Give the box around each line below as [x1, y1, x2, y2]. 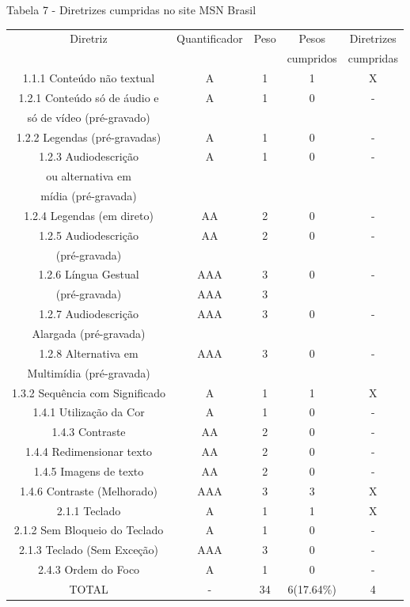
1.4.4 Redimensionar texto [25, 443, 153, 460]
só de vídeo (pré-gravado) [27, 108, 150, 125]
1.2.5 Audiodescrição [39, 226, 139, 243]
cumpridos [287, 50, 337, 66]
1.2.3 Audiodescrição [39, 148, 139, 165]
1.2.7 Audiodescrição [39, 305, 139, 322]
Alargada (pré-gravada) [32, 325, 146, 341]
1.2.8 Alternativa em [39, 344, 139, 361]
